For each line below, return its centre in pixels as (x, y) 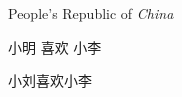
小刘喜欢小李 (50, 80)
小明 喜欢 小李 (55, 46)
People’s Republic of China (91, 13)
